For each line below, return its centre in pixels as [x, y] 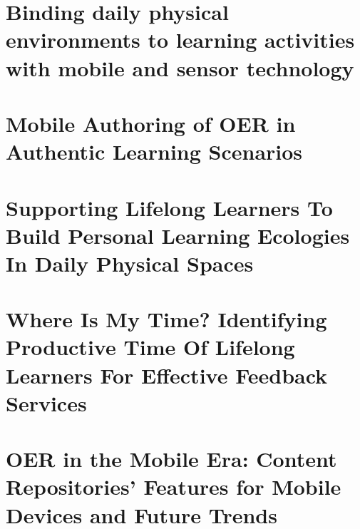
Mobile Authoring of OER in [151, 123]
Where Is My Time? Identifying [166, 319]
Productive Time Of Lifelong [150, 347]
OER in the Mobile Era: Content [171, 459]
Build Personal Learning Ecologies [178, 235]
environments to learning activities [180, 40]
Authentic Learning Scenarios [154, 151]
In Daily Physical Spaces [130, 263]
